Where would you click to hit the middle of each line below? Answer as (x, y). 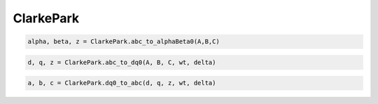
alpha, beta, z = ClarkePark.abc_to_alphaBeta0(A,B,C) (124, 42)
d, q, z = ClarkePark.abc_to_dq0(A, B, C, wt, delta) (122, 62)
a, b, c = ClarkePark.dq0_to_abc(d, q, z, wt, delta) (122, 83)
